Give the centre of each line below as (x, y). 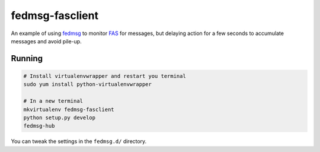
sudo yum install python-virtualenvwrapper (88, 84)
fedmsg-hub (39, 126)
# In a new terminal (53, 101)
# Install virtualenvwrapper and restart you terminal (105, 76)
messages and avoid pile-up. (47, 41)
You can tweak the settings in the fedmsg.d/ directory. (79, 141)
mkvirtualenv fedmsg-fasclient (69, 109)
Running (27, 58)
